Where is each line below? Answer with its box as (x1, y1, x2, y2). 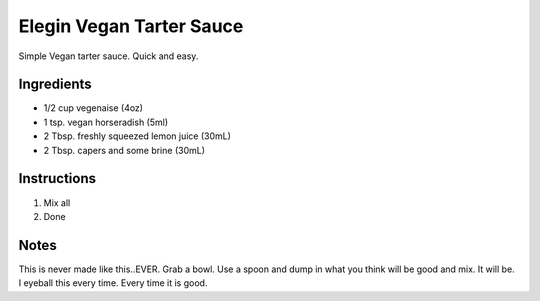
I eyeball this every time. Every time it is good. (18, 277, 208, 289)
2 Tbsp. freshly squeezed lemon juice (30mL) (43, 130, 232, 142)
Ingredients (18, 76, 92, 93)
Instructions (18, 170, 97, 187)
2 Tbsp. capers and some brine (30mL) (43, 144, 205, 156)
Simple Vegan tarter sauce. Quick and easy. (18, 50, 199, 62)
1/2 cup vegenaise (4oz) (43, 102, 144, 114)
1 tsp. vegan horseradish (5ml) (43, 116, 169, 128)
